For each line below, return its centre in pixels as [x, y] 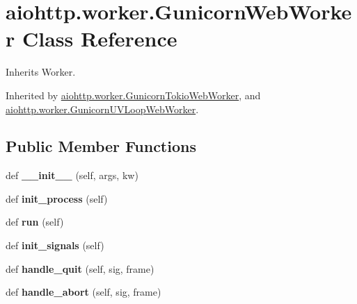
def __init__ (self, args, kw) [72, 175]
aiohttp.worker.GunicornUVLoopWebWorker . [102, 109]
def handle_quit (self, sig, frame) [80, 268]
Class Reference [100, 39]
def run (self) [35, 222]
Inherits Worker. [41, 72]
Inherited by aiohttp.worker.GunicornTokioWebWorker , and [133, 95]
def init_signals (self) [55, 245]
